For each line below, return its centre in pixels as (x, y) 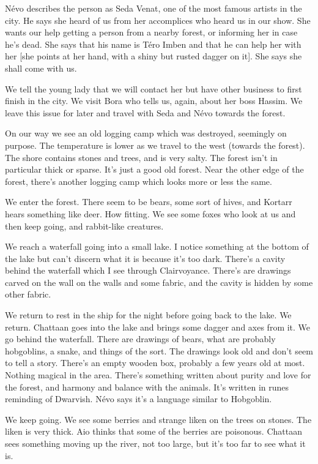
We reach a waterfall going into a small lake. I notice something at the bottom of (157, 246)
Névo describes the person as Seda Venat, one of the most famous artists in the (153, 8)
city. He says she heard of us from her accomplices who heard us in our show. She (158, 20)
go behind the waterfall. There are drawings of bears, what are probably (140, 339)
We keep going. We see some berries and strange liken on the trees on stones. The (158, 419)
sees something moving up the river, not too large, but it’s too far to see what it (155, 443)
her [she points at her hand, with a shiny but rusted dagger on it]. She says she (153, 56)
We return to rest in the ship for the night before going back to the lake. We (148, 315)
